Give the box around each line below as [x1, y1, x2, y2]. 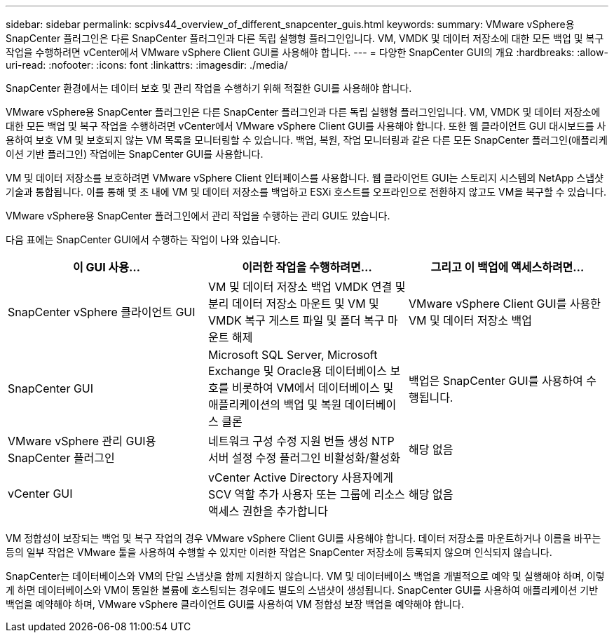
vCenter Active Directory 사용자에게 [207, 470, 393, 484]
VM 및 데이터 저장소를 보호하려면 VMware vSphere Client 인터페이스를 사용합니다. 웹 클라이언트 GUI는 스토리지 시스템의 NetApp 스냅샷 [6, 172, 603, 184]
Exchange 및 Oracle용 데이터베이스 [207, 364, 388, 378]
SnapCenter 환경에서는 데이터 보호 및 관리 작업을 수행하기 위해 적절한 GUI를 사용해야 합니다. [6, 82, 412, 94]
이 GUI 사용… [73, 260, 140, 274]
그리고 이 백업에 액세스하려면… [430, 260, 585, 274]
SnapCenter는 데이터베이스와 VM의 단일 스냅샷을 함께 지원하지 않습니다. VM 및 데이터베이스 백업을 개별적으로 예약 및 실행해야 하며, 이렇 [6, 570, 605, 582]
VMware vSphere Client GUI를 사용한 [408, 297, 601, 311]
